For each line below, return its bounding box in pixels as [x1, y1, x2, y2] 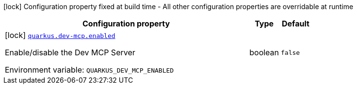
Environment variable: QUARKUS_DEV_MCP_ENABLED [5, 65, 174, 75]
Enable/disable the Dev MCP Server [5, 48, 135, 57]
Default [282, 19, 309, 28]
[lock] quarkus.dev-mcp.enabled [5, 30, 115, 40]
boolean [249, 48, 279, 57]
